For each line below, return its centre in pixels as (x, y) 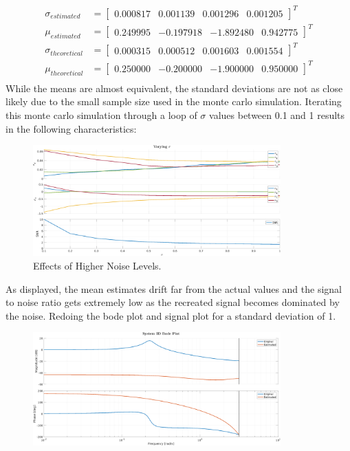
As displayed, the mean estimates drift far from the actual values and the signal (174, 288)
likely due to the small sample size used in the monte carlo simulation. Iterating (174, 101)
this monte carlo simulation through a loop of (101, 114)
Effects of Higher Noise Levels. (97, 265)
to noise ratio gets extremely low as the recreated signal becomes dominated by (173, 302)
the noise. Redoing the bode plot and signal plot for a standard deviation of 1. (171, 315)
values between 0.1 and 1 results (277, 114)
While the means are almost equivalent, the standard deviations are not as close (174, 88)
